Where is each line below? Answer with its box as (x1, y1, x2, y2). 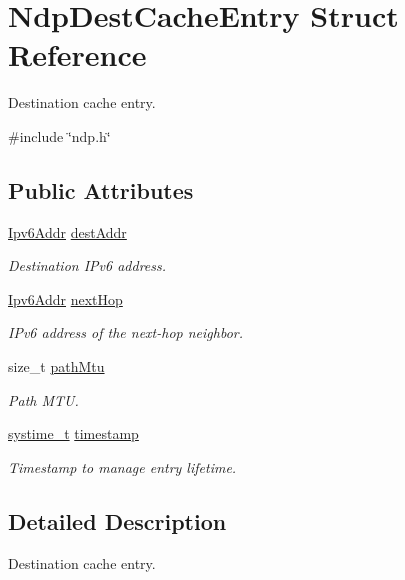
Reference (8, 34, 147, 75)
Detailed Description (8, 505, 227, 536)
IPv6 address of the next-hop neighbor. (8, 322, 244, 343)
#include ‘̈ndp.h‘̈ (8, 125, 111, 146)
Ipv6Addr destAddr (8, 221, 127, 242)
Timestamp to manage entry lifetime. (8, 456, 237, 477)
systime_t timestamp (8, 423, 139, 444)
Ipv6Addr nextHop (8, 288, 123, 309)
